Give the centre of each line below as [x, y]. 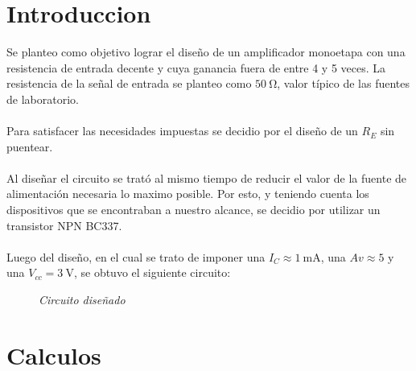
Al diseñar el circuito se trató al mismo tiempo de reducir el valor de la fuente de [207, 177]
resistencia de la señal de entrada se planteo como [129, 83]
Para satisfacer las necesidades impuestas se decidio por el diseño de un [182, 131]
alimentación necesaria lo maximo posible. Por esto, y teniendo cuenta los [188, 194]
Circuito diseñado [82, 300]
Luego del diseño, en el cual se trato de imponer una [136, 256]
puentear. [30, 146]
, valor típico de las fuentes [343, 83]
